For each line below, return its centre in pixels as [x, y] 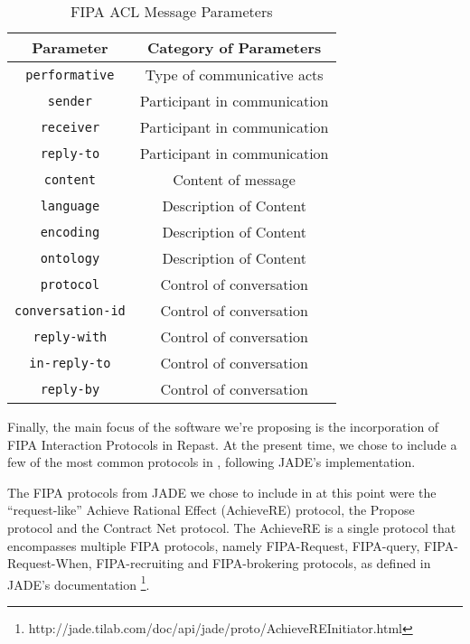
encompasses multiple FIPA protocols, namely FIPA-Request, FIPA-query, [214, 545]
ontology [70, 258]
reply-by [70, 389]
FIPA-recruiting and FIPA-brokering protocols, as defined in [263, 563]
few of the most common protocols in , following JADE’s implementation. [211, 462]
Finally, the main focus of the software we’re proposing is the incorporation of [223, 426]
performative [70, 75]
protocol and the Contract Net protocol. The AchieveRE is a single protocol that [232, 527]
